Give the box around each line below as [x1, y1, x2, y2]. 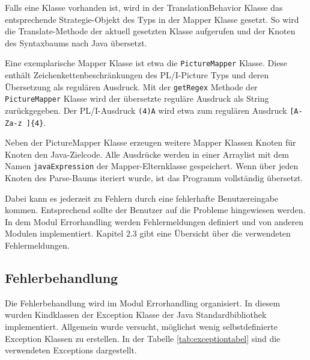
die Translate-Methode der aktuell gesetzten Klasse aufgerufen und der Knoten [5, 25, 296, 37]
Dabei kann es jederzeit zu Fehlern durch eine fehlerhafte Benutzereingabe [5, 191, 279, 204]
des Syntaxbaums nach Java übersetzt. [5, 36, 147, 49]
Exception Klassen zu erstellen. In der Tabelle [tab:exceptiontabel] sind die [5, 332, 281, 344]
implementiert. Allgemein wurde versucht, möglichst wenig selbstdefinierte [5, 320, 278, 333]
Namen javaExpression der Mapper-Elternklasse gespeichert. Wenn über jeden [5, 160, 299, 172]
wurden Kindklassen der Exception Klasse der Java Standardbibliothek [5, 308, 267, 321]
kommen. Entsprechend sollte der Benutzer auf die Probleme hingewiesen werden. [5, 203, 306, 216]
